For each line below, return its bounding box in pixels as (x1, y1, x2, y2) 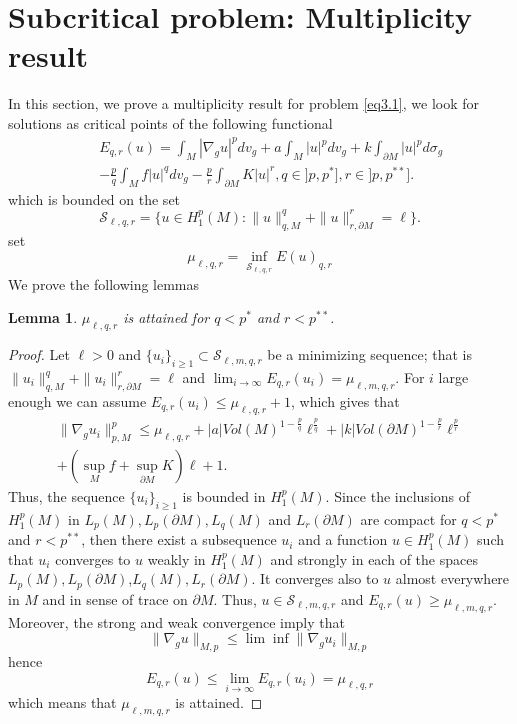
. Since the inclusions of (325, 486, 471, 506)
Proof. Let (8, 344, 70, 365)
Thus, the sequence (8, 486, 125, 506)
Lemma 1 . (8, 307, 78, 328)
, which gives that (291, 390, 400, 411)
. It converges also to (251, 568, 379, 589)
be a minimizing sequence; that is (267, 344, 472, 365)
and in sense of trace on (42, 588, 188, 609)
